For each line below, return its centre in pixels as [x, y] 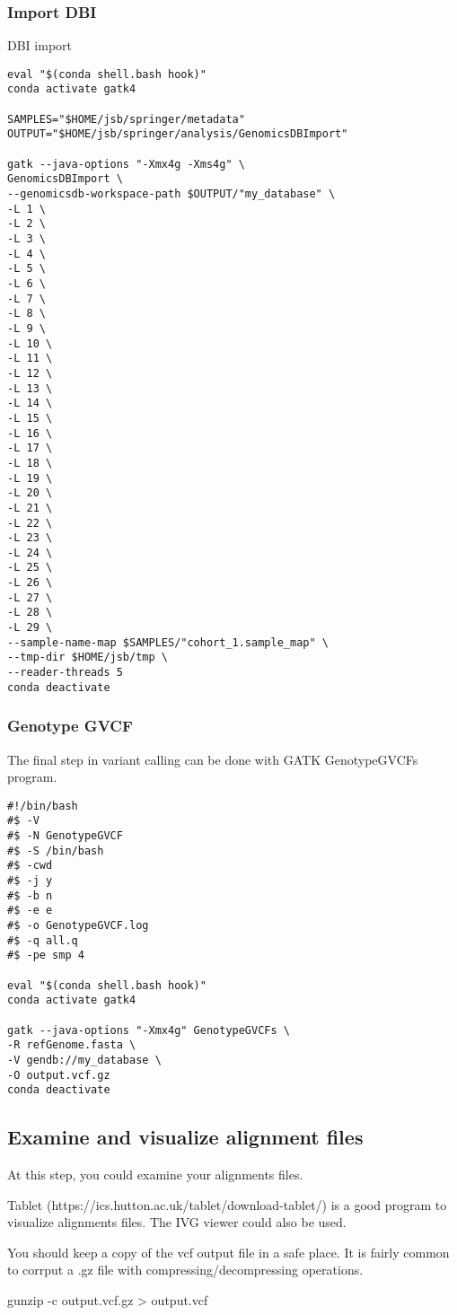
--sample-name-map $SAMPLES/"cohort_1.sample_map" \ [168, 642]
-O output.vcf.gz [59, 1075]
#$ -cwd [30, 866]
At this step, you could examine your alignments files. [155, 1175]
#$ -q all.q [43, 940]
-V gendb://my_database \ [84, 1060]
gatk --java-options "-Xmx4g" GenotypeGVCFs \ [149, 1030]
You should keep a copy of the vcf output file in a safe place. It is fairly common [228, 1252]
